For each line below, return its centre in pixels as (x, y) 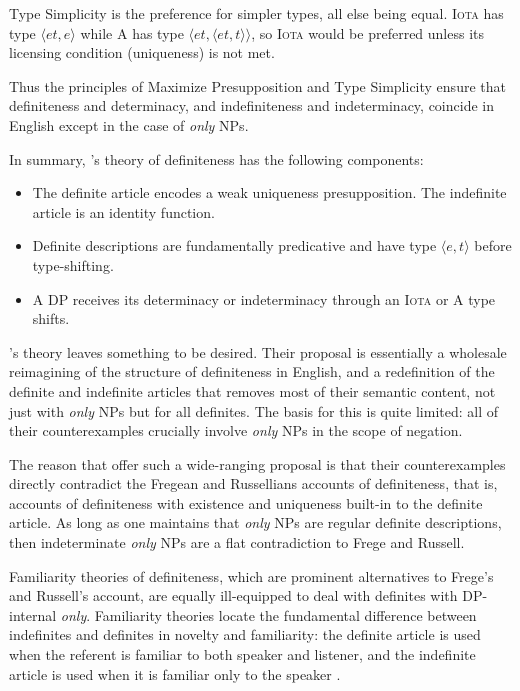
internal (33, 614)
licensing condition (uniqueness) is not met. (142, 52)
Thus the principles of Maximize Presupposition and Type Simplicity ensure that (257, 85)
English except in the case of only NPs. (129, 124)
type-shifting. (73, 264)
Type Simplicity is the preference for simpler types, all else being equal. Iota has (256, 13)
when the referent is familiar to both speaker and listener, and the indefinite (242, 654)
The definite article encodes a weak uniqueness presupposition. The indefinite (269, 192)
